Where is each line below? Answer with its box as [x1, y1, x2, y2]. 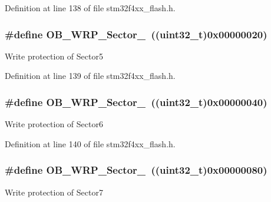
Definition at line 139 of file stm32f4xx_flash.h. [5, 69, 176, 82]
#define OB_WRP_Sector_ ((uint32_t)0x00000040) [5, 94, 267, 109]
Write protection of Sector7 [5, 186, 103, 198]
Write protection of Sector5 [5, 49, 103, 62]
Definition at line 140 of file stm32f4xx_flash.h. [5, 137, 176, 150]
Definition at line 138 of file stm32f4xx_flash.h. [5, 2, 176, 14]
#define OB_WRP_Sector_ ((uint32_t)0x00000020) [5, 27, 267, 41]
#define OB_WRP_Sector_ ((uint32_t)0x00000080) [5, 163, 267, 177]
